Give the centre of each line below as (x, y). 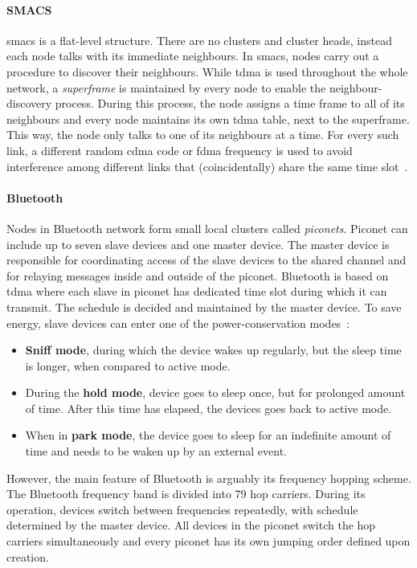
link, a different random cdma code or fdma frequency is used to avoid (180, 150)
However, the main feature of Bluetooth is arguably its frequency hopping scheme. (209, 478)
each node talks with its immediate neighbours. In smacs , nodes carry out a (193, 56)
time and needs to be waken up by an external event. (156, 451)
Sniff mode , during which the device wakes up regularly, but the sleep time (213, 350)
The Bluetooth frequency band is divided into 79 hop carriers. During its (186, 494)
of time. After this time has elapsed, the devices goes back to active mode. (208, 408)
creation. (28, 556)
